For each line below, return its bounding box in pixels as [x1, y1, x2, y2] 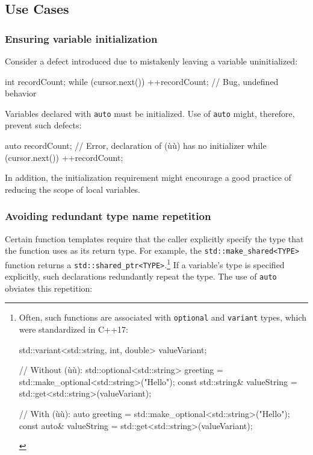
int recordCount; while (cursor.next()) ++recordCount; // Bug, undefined [5, 75, 279, 87]
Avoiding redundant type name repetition [5, 209, 211, 224]
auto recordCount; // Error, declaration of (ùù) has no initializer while [5, 139, 267, 152]
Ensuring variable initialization [5, 31, 158, 46]
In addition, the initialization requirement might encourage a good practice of [5, 171, 291, 184]
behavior [5, 87, 37, 99]
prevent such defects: [5, 119, 82, 131]
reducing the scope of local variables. [5, 183, 141, 195]
